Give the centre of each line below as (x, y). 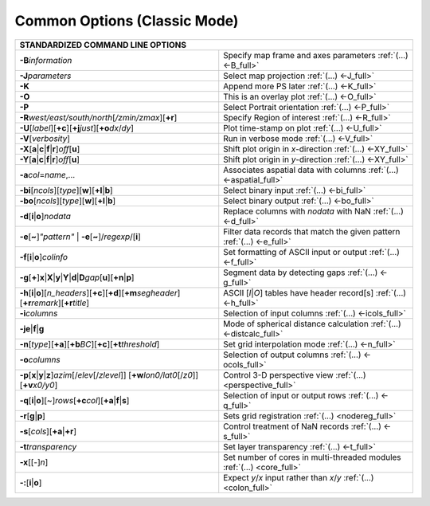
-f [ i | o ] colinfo (43, 257)
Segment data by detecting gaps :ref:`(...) (301, 273)
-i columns (39, 313)
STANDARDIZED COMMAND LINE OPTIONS (103, 45)
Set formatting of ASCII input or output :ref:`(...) (311, 252)
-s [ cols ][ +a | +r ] (48, 431)
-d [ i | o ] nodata (45, 216)
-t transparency (48, 446)
